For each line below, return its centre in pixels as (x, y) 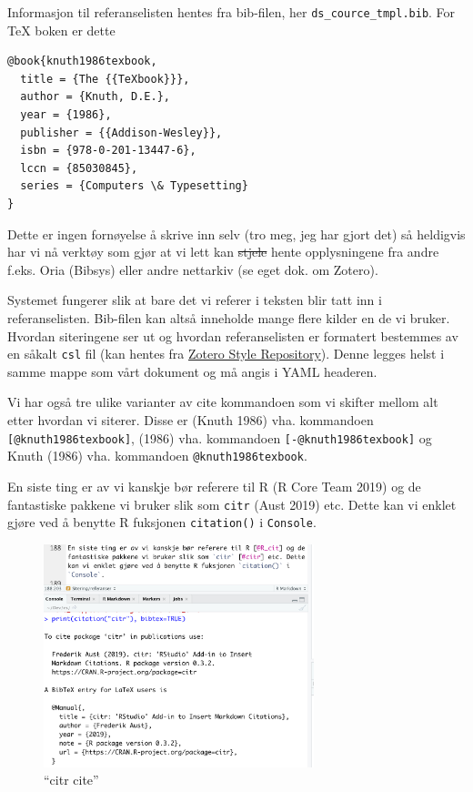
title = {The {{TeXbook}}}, (105, 79)
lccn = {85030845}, (79, 168)
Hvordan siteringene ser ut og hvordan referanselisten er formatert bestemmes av (233, 335)
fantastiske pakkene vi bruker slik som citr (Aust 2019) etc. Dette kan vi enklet (232, 504)
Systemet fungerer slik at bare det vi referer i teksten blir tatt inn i (195, 300)
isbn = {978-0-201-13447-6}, (108, 151)
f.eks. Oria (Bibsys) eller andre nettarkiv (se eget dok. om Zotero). (193, 269)
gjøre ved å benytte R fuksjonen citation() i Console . (162, 522)
